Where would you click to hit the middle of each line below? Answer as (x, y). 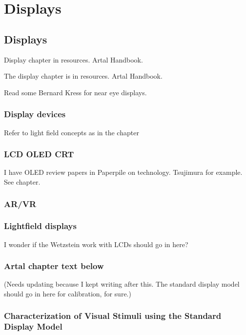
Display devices (35, 114)
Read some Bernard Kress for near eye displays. (75, 92)
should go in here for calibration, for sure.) (68, 294)
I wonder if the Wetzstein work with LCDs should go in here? (96, 244)
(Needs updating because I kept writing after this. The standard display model (122, 284)
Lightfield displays (40, 226)
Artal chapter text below (54, 266)
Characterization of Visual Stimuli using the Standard (113, 315)
